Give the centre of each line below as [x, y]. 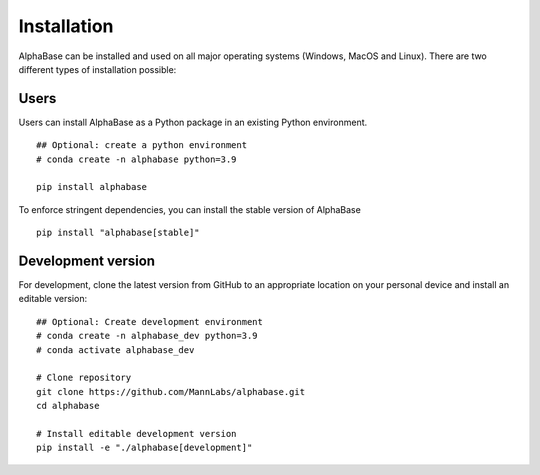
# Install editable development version [136, 433]
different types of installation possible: [97, 69]
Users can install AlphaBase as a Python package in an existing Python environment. [193, 122]
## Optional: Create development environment [150, 321]
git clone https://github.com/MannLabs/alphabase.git [170, 391]
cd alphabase [68, 406]
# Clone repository [84, 378]
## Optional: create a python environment [142, 145]
